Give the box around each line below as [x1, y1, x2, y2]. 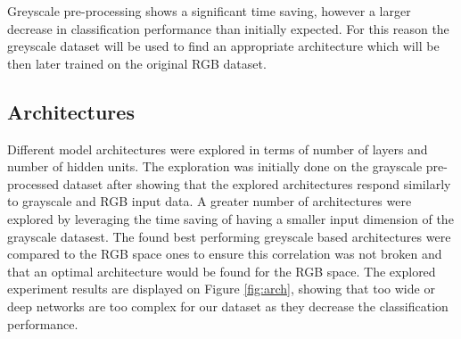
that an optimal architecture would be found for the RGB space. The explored [7, 261, 436, 280]
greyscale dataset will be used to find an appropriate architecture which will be [7, 37, 440, 55]
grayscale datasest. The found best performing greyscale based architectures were [7, 227, 451, 245]
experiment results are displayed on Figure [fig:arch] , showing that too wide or [7, 279, 435, 298]
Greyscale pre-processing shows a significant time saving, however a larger [7, 2, 411, 20]
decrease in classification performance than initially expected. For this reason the [7, 19, 449, 37]
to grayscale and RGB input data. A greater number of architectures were [7, 192, 412, 211]
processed [7, 174, 60, 193]
